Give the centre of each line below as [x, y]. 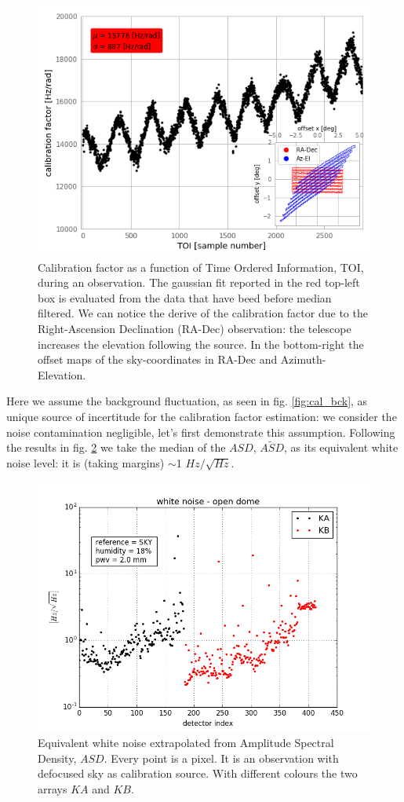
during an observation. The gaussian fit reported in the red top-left [199, 282]
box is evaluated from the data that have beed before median [185, 297]
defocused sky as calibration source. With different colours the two [198, 773]
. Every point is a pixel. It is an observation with [221, 758]
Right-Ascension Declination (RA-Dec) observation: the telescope [195, 328]
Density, [57, 758]
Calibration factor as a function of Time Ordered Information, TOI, [201, 267]
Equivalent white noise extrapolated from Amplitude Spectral [186, 743]
